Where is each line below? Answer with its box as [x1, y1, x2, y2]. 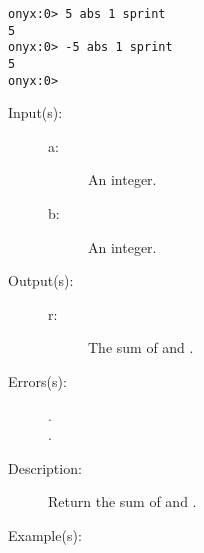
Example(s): [8, 525, 82, 545]
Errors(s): [8, 371, 67, 392]
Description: [8, 457, 82, 478]
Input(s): [8, 102, 63, 123]
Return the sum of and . [48, 491, 197, 512]
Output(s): [8, 270, 74, 291]
